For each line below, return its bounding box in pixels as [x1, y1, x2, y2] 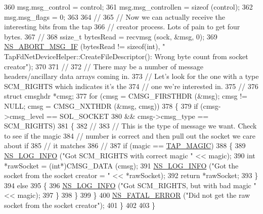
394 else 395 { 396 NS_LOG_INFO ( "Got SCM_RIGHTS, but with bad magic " [4, 180, 256, 190]
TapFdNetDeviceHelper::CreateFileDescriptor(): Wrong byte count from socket [4, 51, 248, 61]
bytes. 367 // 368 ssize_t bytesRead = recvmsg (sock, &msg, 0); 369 [4, 31, 217, 41]
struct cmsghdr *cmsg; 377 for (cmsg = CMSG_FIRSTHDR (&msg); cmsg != [4, 91, 247, 101]
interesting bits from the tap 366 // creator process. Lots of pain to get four [4, 21, 240, 32]
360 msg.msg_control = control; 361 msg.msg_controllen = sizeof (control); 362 [4, 2, 253, 12]
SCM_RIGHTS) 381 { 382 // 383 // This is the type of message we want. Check [4, 120, 257, 131]
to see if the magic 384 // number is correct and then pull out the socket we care [4, 130, 255, 141]
